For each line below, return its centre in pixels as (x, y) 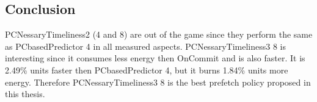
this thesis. (25, 94)
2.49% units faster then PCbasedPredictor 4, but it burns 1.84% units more (147, 70)
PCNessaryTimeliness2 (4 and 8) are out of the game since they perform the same (159, 34)
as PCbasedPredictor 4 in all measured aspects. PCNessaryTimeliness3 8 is (145, 46)
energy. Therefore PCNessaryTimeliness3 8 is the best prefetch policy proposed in (158, 82)
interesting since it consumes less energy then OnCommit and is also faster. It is (155, 58)
